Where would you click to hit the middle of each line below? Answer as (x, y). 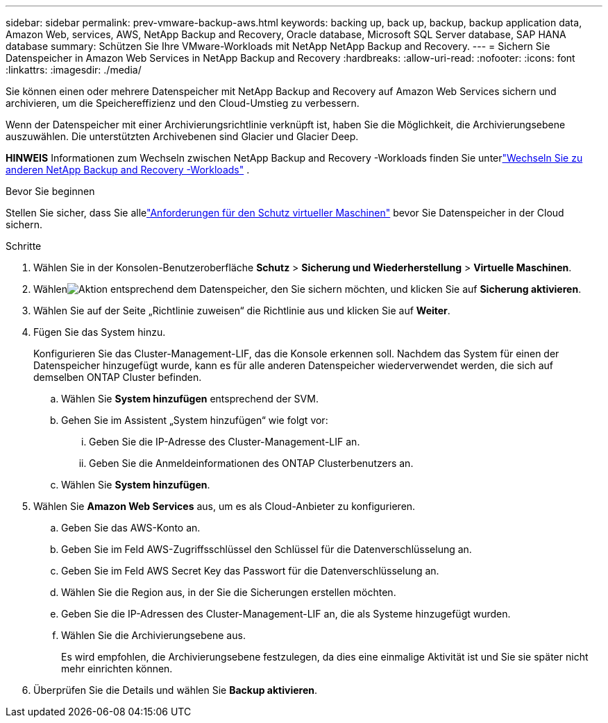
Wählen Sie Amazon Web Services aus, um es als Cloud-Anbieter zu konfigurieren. (225, 506)
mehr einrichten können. (117, 669)
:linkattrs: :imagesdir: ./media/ (74, 70)
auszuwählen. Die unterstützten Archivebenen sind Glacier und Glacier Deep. (182, 136)
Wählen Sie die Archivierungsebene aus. (153, 635)
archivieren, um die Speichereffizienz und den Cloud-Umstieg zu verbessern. (183, 103)
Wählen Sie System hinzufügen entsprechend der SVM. (190, 399)
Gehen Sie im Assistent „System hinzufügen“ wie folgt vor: (195, 420)
